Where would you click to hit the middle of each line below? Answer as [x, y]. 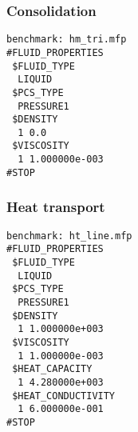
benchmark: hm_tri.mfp [67, 40]
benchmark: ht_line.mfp [69, 236]
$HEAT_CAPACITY [52, 369]
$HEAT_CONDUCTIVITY [64, 396]
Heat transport [56, 207]
